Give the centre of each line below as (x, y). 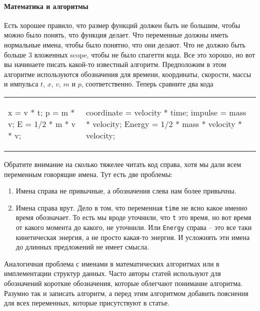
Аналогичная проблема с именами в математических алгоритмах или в (112, 263)
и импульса (21, 84)
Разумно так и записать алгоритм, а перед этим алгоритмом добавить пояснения (126, 293)
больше (15, 54)
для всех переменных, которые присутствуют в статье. (87, 303)
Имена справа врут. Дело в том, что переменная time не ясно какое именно (131, 207)
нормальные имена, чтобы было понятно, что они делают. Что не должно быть (125, 44)
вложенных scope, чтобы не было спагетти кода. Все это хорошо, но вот (145, 54)
